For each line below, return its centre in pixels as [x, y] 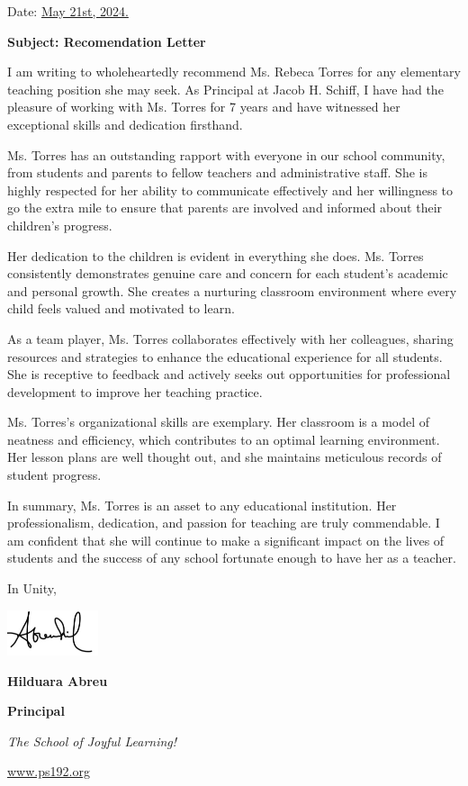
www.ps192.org [49, 771]
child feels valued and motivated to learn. [121, 308]
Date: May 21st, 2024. [68, 11]
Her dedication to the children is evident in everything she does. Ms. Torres [216, 255]
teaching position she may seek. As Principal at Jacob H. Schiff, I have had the [225, 89]
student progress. [54, 475]
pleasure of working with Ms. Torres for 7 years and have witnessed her [204, 107]
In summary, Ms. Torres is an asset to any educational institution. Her [202, 505]
